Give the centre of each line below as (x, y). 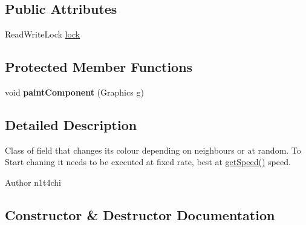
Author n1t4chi (33, 182)
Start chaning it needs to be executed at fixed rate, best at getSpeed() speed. (148, 162)
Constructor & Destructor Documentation (140, 214)
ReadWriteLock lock (43, 34)
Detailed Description (71, 124)
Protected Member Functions (99, 67)
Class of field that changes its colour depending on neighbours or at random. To (153, 150)
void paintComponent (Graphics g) (74, 92)
